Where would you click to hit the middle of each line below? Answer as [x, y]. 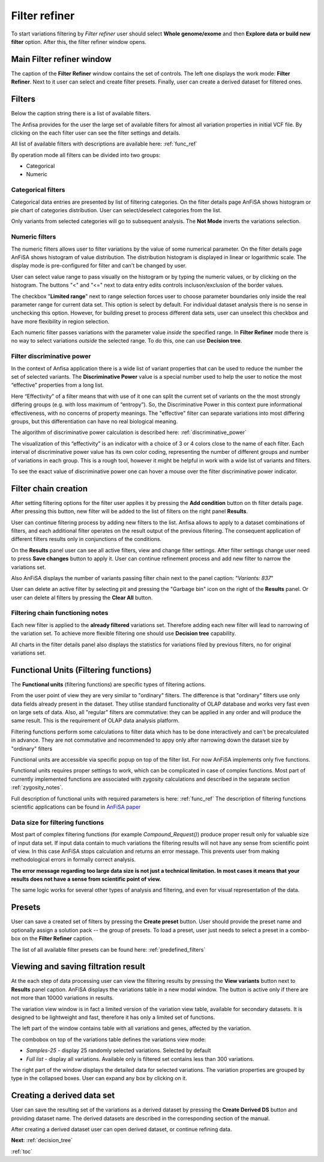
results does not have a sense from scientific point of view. [86, 879]
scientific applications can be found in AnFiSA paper [76, 807]
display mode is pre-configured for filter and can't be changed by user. [99, 266]
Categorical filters [38, 190]
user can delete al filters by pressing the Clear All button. [82, 598]
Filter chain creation [49, 488]
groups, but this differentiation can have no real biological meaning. [94, 421]
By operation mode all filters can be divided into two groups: [86, 155]
